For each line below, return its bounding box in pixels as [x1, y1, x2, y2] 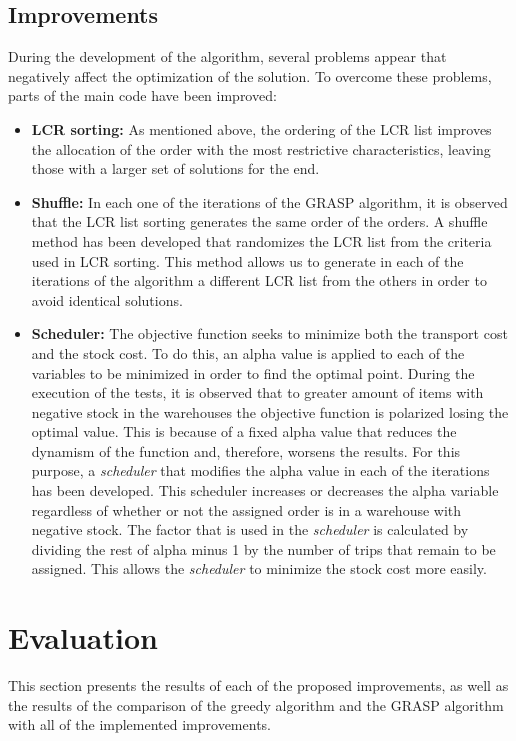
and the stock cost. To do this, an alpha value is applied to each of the [31, 342, 465, 363]
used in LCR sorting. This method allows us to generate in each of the [31, 250, 464, 271]
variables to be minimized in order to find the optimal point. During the [31, 362, 475, 383]
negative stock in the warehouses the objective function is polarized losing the [31, 401, 509, 422]
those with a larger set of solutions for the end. [31, 158, 320, 179]
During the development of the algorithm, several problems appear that [8, 46, 447, 67]
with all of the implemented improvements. [8, 714, 271, 735]
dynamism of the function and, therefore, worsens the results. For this [31, 440, 461, 461]
